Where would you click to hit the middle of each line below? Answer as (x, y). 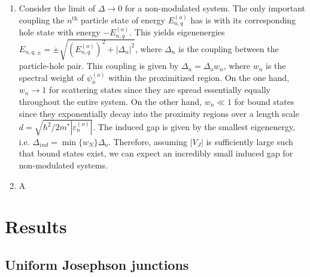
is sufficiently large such (250, 141)
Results (36, 226)
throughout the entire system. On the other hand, (110, 102)
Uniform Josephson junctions (97, 264)
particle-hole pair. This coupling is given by (99, 66)
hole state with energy (60, 32)
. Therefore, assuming (148, 141)
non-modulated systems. (63, 165)
